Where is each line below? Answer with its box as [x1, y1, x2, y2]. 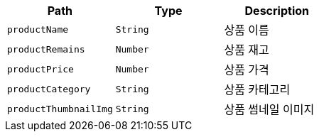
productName [7, 23, 69, 35]
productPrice [7, 63, 74, 75]
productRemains [7, 43, 85, 55]
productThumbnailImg [7, 103, 113, 114]
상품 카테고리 [224, 82, 291, 97]
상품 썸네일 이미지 [224, 102, 315, 116]
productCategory [7, 83, 91, 94]
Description [244, 4, 309, 18]
